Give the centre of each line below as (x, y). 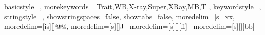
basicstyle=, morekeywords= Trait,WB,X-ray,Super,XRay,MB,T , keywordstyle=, (133, 6)
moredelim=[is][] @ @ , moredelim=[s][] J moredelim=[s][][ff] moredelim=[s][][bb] (129, 26)
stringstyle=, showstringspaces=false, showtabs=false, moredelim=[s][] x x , (120, 16)
